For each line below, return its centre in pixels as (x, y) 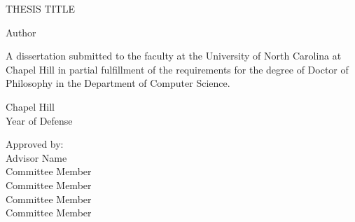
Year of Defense (39, 120)
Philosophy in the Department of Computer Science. (118, 83)
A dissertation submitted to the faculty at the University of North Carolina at (174, 56)
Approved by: (35, 144)
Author (21, 32)
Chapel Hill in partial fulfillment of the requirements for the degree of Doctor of (177, 69)
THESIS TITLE (40, 8)
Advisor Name (36, 157)
